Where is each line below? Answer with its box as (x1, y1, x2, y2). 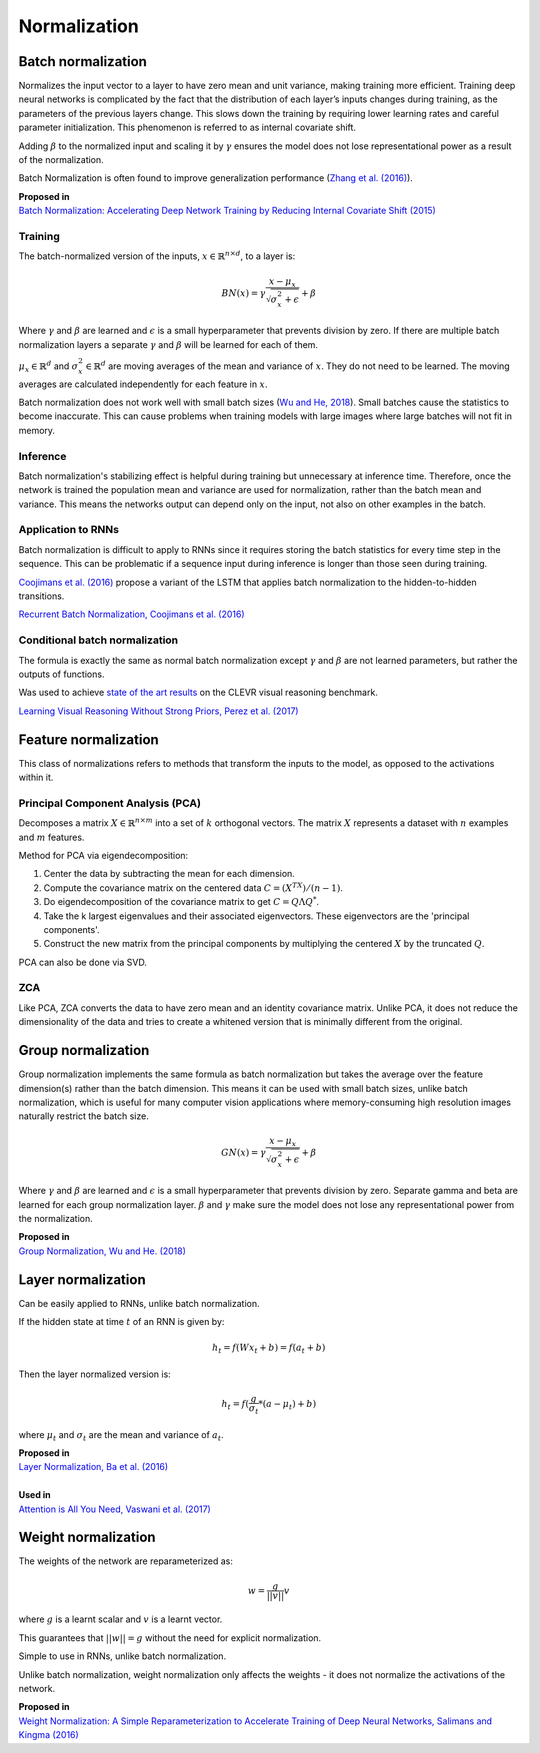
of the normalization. (18, 154, 104, 166)
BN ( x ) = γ (221, 287, 266, 299)
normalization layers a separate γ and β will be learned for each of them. (18, 338, 319, 350)
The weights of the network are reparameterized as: (18, 1555, 234, 1567)
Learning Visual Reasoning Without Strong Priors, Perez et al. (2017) (18, 705, 299, 717)
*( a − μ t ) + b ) (258, 1398, 317, 1412)
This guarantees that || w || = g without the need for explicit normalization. (18, 1631, 322, 1644)
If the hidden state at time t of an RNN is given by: (18, 1316, 225, 1328)
